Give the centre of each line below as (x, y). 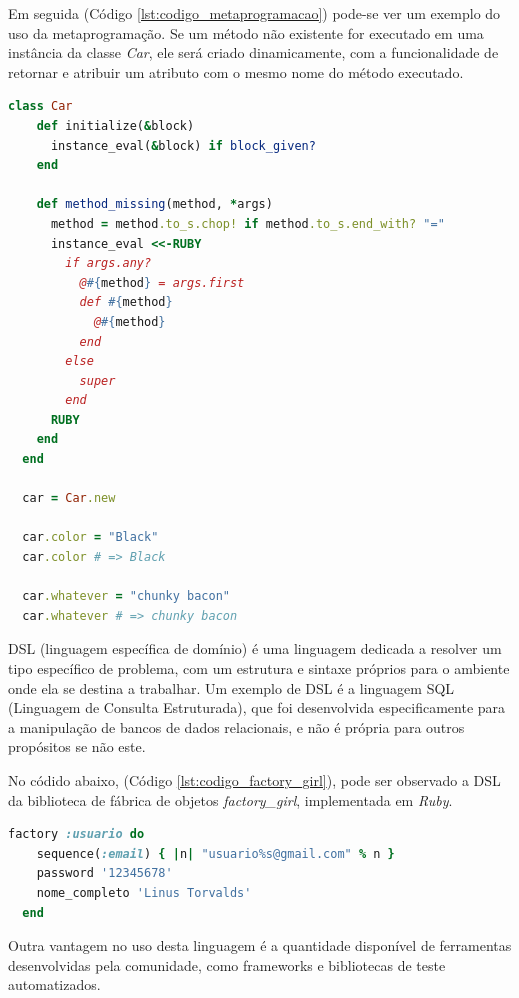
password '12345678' (104, 873)
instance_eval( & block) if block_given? (183, 145)
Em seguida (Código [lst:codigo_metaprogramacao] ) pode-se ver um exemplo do (254, 13)
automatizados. (54, 984)
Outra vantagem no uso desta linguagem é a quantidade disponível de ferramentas (260, 945)
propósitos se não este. (77, 746)
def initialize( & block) (115, 125)
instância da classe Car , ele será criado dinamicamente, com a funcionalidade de (253, 52)
